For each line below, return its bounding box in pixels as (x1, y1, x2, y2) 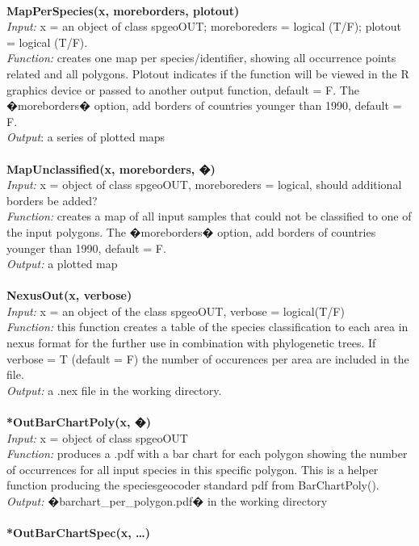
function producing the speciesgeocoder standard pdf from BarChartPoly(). (6, 477, 379, 493)
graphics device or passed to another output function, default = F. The (6, 81, 359, 98)
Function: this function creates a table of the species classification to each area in (6, 318, 409, 335)
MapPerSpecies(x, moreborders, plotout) (6, 2, 240, 19)
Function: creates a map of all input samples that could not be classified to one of (6, 208, 412, 225)
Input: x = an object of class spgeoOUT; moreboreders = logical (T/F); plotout (6, 18, 401, 35)
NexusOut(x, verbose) (6, 287, 132, 304)
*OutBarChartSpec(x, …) (6, 524, 151, 541)
